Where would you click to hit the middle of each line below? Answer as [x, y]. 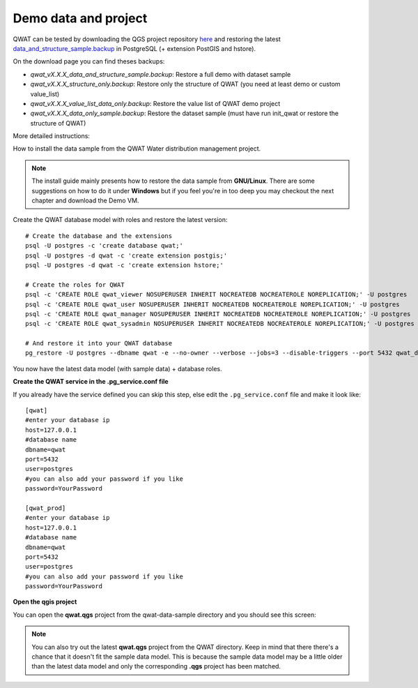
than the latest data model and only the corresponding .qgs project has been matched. [156, 666]
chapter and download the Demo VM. [85, 201]
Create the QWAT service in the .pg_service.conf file [91, 382]
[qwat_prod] [46, 508]
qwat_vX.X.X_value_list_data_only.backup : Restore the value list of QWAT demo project [155, 103]
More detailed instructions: [52, 136]
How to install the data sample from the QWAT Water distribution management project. [137, 149]
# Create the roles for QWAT [75, 285]
